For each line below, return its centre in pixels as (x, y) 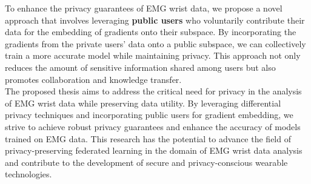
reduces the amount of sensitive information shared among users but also (140, 67)
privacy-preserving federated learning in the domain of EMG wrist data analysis (154, 150)
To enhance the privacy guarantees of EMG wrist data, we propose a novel (144, 8)
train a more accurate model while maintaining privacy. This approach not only (153, 55)
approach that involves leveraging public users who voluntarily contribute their (155, 20)
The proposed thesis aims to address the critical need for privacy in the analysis (153, 91)
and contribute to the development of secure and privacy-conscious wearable (146, 162)
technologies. (28, 174)
